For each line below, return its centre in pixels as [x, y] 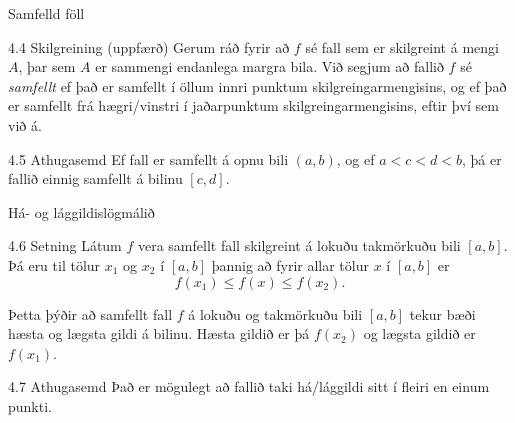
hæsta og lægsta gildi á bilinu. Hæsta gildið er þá [159, 333]
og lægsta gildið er [419, 333]
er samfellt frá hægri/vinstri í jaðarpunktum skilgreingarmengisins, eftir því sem [253, 105]
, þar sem [47, 66]
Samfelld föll [46, 13]
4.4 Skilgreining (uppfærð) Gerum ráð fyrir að [149, 46]
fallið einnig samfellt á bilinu [95, 178]
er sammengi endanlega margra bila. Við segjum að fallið [269, 66]
